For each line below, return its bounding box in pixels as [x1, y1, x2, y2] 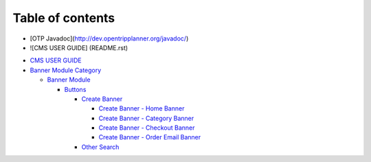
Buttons [64, 85, 87, 93]
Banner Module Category [30, 66, 102, 74]
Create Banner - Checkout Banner [98, 124, 195, 132]
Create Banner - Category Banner [98, 114, 194, 122]
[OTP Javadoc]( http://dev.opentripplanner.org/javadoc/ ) [30, 34, 189, 43]
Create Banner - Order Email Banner [98, 133, 201, 141]
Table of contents [12, 10, 115, 25]
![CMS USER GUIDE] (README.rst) [30, 43, 128, 51]
